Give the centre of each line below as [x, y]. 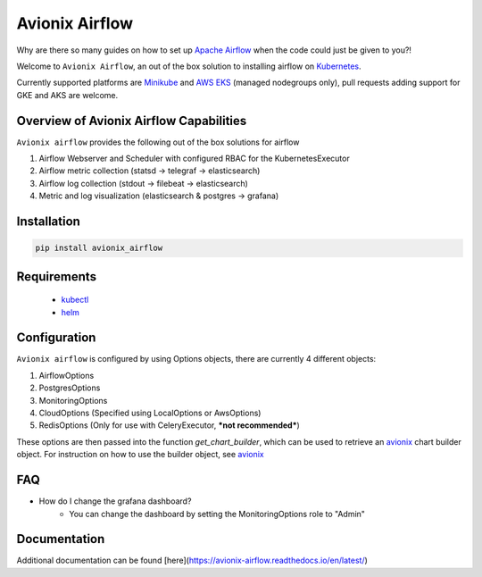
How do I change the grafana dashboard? [115, 501]
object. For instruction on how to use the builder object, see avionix [140, 455]
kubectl [75, 300]
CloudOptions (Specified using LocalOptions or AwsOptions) [150, 413]
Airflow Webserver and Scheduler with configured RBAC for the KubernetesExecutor [194, 159]
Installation [48, 222]
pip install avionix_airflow [99, 248]
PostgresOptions [70, 388]
